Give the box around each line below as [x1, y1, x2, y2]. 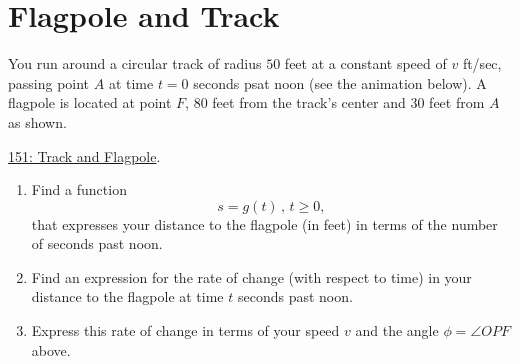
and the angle [355, 320, 439, 341]
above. [31, 339, 71, 360]
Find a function [31, 179, 127, 200]
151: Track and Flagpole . [8, 145, 161, 166]
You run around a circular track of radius [8, 53, 262, 74]
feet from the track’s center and [212, 92, 406, 113]
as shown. [8, 111, 67, 132]
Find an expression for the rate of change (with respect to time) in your [31, 266, 472, 287]
